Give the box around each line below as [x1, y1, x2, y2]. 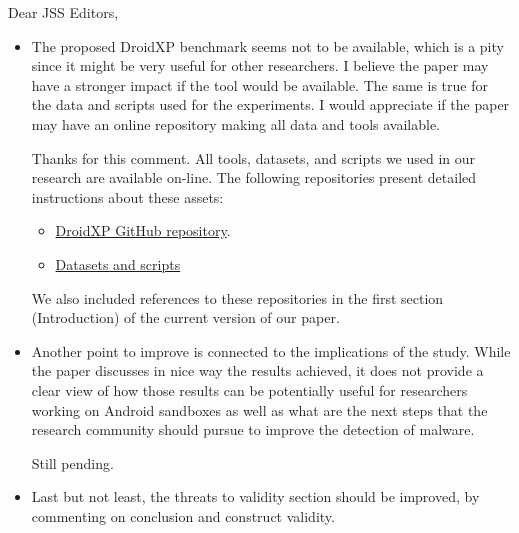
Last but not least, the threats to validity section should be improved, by [31, 486, 480, 507]
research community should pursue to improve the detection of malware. [31, 419, 475, 440]
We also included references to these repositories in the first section [31, 287, 444, 308]
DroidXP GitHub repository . [55, 220, 231, 241]
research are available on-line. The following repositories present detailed [31, 167, 477, 188]
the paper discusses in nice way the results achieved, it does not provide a [31, 360, 484, 381]
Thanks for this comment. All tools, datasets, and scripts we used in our [31, 147, 476, 168]
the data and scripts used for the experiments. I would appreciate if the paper [31, 94, 510, 115]
